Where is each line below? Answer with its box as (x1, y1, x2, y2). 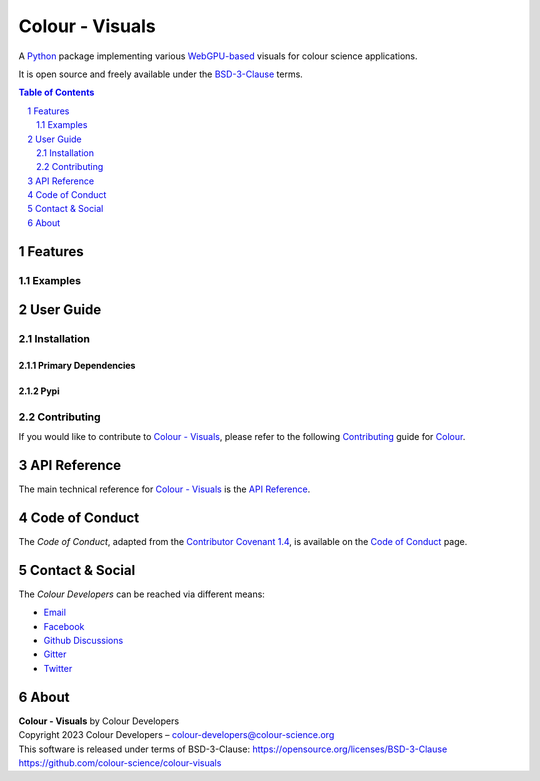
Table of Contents (18, 86, 95, 99)
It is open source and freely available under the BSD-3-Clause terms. (18, 68, 304, 80)
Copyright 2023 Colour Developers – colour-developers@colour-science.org (18, 729, 335, 741)
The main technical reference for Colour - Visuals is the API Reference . (18, 483, 311, 495)
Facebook (43, 620, 85, 632)
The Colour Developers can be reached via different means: (18, 588, 265, 600)
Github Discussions (43, 635, 124, 647)
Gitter (43, 648, 67, 660)
